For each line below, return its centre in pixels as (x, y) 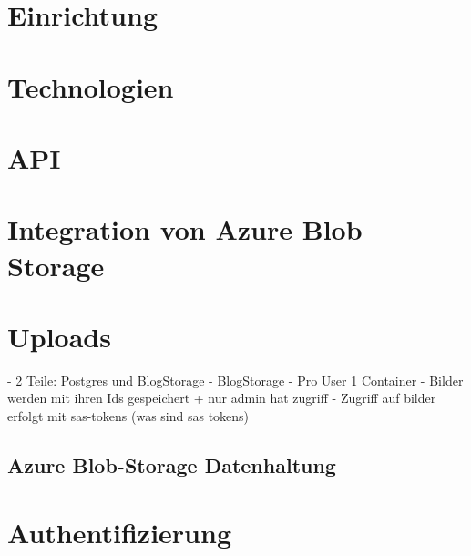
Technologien (91, 86)
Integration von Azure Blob (185, 229)
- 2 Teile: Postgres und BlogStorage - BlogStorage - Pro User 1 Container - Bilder (235, 380)
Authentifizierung (119, 532)
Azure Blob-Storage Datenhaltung (172, 464)
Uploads (59, 336)
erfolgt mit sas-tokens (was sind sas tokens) (128, 416)
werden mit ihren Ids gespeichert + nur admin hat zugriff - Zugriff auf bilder (222, 398)
